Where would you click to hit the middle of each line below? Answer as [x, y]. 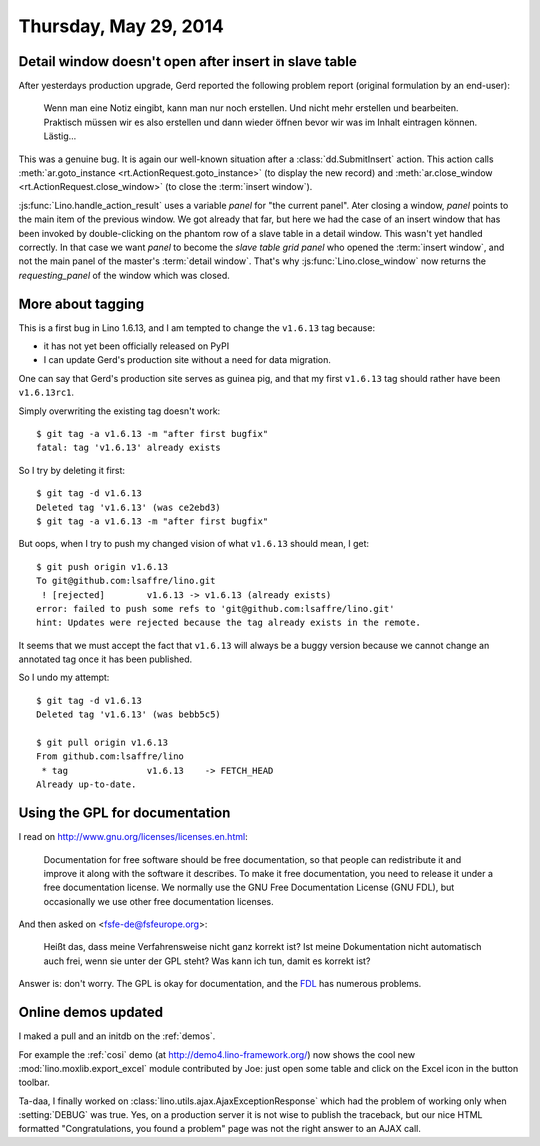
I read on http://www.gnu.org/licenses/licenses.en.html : [133, 837]
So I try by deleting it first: [71, 470]
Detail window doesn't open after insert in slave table [187, 61]
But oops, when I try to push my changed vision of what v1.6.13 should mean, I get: [194, 544]
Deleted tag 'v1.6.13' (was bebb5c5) [129, 714]
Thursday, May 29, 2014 [121, 26]
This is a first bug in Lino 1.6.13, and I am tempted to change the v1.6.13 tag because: [196, 327]
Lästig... [60, 136]
